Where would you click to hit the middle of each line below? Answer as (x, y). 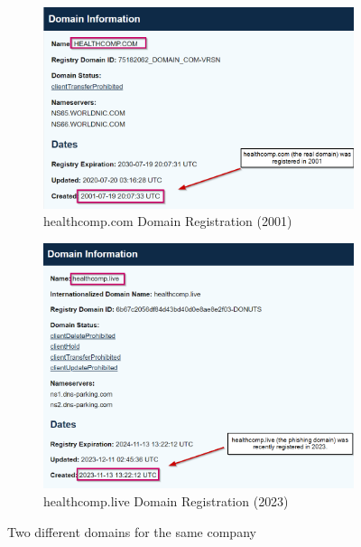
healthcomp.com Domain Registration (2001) (168, 221)
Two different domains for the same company (132, 531)
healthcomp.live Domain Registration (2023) (166, 501)
